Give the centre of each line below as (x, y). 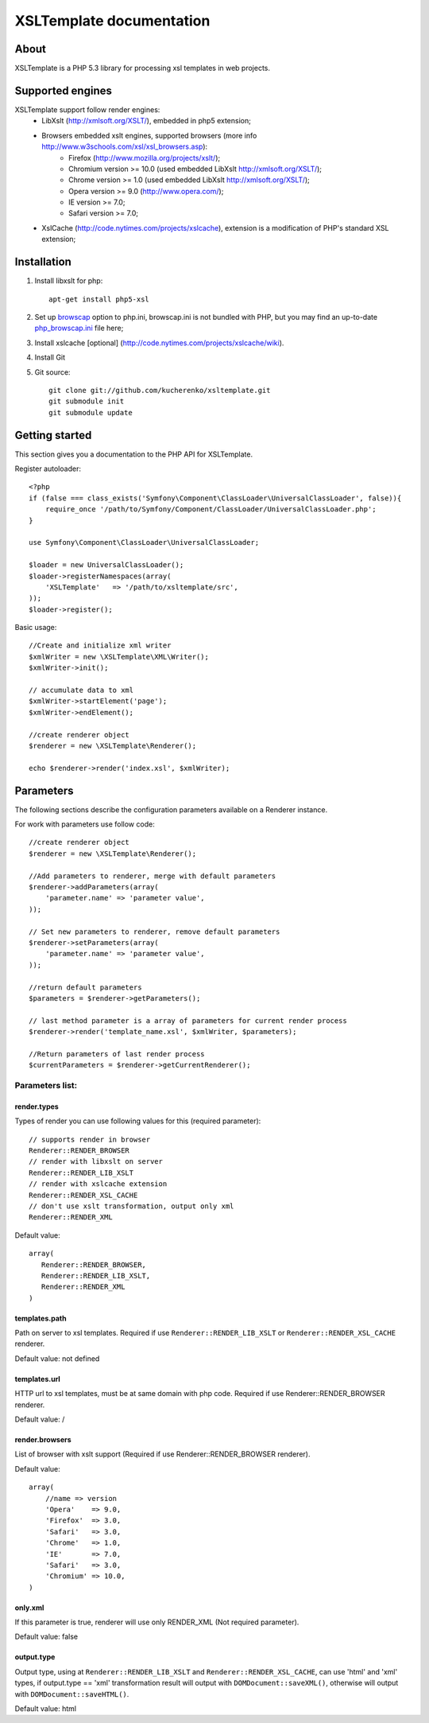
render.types (37, 1107)
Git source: (52, 372)
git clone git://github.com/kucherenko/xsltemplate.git (160, 390)
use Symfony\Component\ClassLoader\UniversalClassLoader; (144, 543)
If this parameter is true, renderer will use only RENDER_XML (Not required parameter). (157, 1622)
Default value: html (46, 1709)
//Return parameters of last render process (117, 1054)
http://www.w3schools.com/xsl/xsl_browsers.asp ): (125, 146)
